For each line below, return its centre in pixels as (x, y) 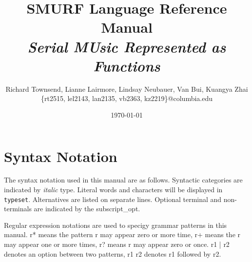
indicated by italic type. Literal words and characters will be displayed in (113, 189)
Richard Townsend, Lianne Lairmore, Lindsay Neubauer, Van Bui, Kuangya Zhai (127, 89)
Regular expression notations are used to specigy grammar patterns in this (116, 225)
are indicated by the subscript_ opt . (87, 209)
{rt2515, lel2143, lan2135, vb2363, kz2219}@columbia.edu (126, 98)
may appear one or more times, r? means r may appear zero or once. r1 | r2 (117, 244)
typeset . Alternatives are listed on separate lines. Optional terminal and (113, 199)
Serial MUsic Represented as (127, 46)
